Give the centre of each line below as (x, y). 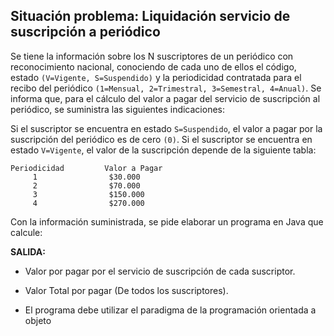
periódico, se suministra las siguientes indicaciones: (118, 109)
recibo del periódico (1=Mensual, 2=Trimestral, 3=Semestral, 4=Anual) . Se (166, 88)
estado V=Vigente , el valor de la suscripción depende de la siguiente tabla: (163, 150)
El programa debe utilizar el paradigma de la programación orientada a (170, 310)
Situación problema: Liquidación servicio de (150, 16)
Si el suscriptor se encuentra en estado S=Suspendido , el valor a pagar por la (166, 128)
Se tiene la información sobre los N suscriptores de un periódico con (152, 56)
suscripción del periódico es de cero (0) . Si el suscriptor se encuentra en (161, 139)
